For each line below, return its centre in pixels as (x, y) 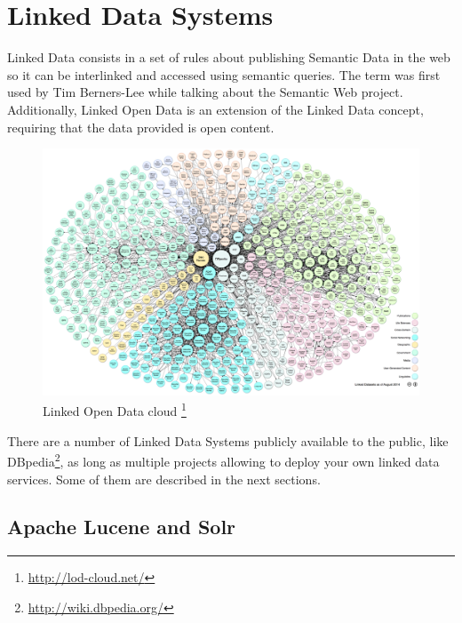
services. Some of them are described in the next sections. (164, 479)
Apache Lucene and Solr (122, 527)
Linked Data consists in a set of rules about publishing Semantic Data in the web (229, 57)
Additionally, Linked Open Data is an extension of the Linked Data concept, (215, 109)
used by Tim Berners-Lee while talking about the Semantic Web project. (205, 92)
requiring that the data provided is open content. (141, 127)
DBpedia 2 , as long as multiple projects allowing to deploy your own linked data (223, 460)
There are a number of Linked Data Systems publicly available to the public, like (228, 440)
